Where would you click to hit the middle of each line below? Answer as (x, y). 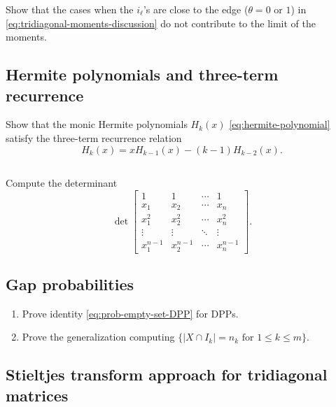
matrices (37, 395)
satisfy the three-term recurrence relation (94, 137)
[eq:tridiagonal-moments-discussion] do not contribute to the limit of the (161, 23)
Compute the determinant (62, 182)
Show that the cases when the (70, 9)
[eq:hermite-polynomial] (280, 124)
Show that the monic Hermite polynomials (97, 124)
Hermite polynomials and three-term (142, 74)
